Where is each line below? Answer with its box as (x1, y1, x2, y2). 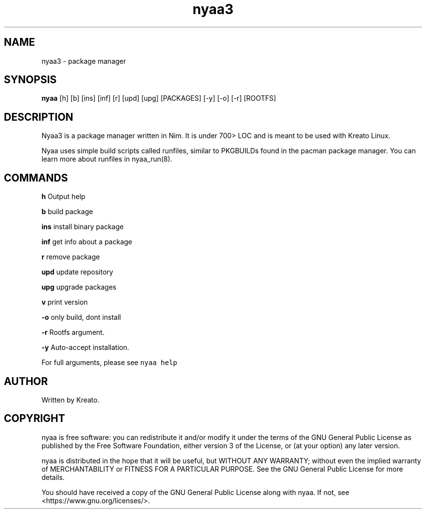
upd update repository (41, 268, 113, 276)
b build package (41, 207, 93, 216)
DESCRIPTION (4, 110, 73, 123)
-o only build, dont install (41, 313, 121, 322)
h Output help (41, 192, 86, 201)
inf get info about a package (41, 238, 132, 246)
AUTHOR (4, 375, 48, 387)
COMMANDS (4, 171, 68, 184)
